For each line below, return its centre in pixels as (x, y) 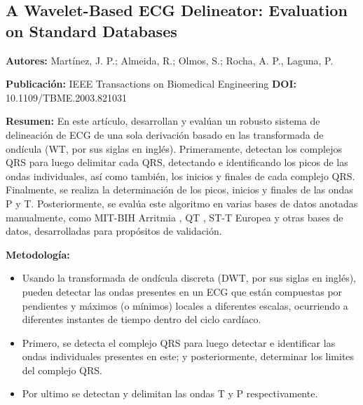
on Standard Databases (91, 30)
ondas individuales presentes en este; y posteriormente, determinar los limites (188, 356)
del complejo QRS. (62, 370)
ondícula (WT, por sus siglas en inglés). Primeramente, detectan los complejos (174, 148)
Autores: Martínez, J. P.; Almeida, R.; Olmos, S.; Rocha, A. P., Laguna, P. (170, 60)
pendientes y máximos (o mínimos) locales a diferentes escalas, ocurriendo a (185, 305)
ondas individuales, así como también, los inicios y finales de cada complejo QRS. (180, 176)
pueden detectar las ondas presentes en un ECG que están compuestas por (182, 291)
